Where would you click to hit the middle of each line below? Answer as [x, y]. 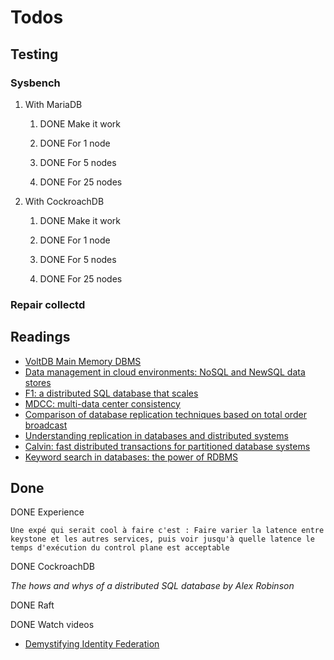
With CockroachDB [64, 201]
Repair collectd [48, 304]
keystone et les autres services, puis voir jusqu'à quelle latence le [162, 539]
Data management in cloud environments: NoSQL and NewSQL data [165, 372]
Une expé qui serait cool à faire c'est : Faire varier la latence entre [167, 531]
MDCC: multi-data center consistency [102, 403]
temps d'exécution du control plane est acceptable [120, 548]
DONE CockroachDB [52, 567]
